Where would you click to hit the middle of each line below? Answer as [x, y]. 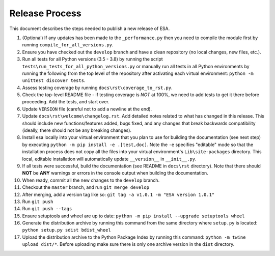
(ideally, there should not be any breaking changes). [77, 130]
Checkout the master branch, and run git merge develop [86, 187]
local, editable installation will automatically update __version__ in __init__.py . [109, 159]
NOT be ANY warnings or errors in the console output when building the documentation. [115, 173]
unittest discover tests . [54, 80]
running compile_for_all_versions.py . [68, 45]
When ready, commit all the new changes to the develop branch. [91, 180]
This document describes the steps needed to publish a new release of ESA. [90, 29]
